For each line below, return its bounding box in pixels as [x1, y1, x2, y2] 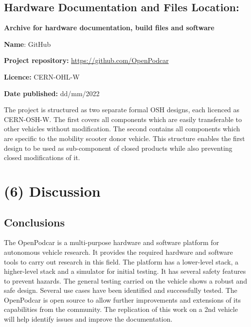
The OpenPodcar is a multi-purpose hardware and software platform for [4, 237, 219, 247]
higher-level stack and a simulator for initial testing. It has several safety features [4, 266, 246, 276]
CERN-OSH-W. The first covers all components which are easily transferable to [4, 114, 242, 124]
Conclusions [4, 214, 65, 229]
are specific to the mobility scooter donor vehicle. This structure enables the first [4, 133, 245, 143]
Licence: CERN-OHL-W [4, 71, 80, 82]
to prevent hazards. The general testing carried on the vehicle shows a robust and [4, 275, 247, 286]
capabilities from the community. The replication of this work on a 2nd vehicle [4, 304, 238, 314]
